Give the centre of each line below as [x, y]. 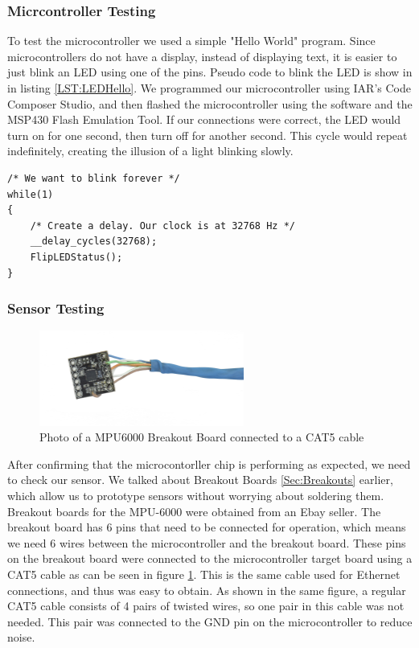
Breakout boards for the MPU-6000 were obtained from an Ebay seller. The [194, 511]
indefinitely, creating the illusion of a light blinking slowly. [150, 151]
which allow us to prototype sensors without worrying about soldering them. [196, 495]
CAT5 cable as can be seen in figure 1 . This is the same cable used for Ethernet [204, 574]
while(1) [31, 194]
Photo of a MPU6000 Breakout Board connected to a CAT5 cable [202, 437]
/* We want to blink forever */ [94, 178]
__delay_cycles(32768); [94, 242]
